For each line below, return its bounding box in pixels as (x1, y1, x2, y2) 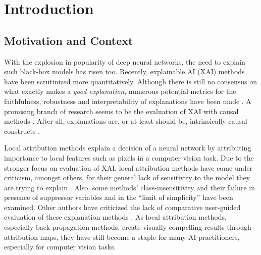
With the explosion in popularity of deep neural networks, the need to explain (4, 56, 245, 67)
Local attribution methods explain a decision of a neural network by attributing (4, 142, 251, 153)
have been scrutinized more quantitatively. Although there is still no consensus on (4, 76, 257, 86)
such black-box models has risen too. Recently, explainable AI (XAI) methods (4, 66, 245, 77)
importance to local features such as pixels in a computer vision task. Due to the (4, 152, 254, 163)
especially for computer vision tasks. (4, 241, 116, 252)
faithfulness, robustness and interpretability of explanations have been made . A (4, 95, 251, 106)
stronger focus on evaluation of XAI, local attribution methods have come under (4, 162, 252, 173)
